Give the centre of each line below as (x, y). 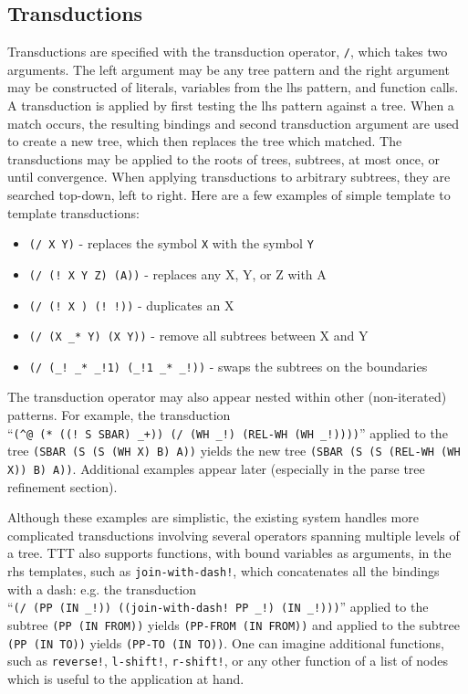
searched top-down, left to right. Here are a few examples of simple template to (229, 195)
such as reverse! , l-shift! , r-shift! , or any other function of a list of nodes (228, 661)
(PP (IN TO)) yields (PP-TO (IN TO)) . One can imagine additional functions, (226, 642)
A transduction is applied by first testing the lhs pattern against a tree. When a (231, 105)
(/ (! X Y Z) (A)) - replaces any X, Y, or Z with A (177, 273)
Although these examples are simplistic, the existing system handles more (213, 517)
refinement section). (62, 486)
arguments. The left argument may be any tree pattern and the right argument (229, 69)
